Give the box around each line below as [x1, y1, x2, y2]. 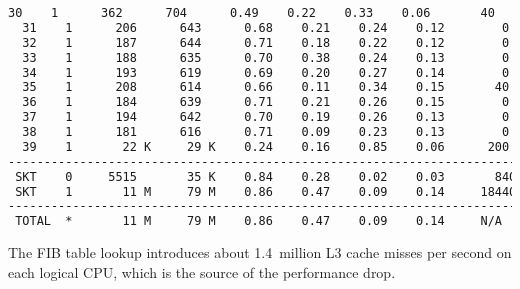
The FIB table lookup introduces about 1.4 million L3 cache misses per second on [8, 242, 512, 263]
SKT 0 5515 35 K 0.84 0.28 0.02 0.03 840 [15, 169, 517, 184]
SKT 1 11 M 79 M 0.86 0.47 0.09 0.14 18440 [15, 184, 517, 199]
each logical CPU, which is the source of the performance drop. [8, 261, 396, 282]
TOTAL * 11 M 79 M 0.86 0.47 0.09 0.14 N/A [15, 214, 502, 229]
